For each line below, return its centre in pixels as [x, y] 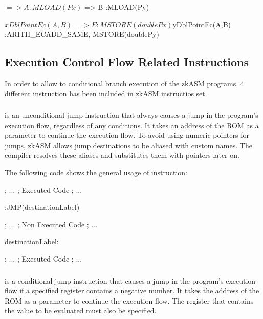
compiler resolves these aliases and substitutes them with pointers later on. [122, 155]
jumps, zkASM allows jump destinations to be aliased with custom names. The [128, 145]
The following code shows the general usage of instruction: [96, 173]
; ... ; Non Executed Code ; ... [51, 224]
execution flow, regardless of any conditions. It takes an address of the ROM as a [132, 125]
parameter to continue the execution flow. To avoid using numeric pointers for [127, 135]
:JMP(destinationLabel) [42, 207]
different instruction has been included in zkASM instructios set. [106, 93]
